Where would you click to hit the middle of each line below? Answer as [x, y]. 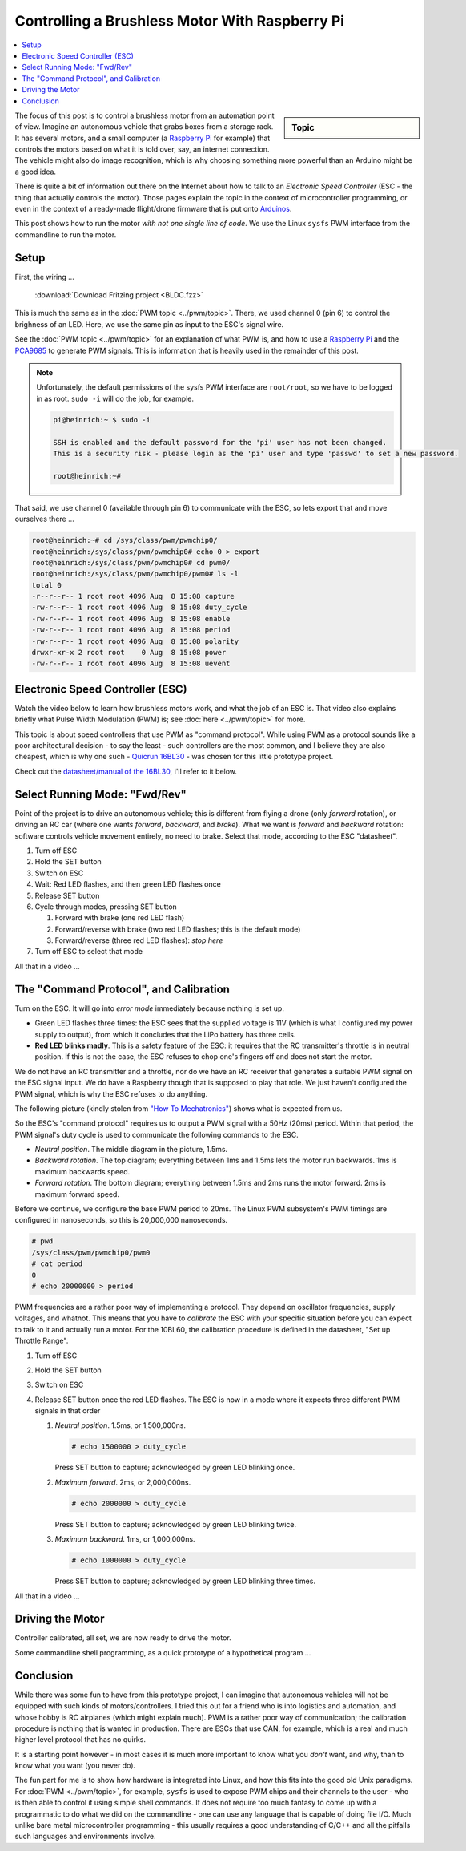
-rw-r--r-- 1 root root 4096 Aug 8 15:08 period [131, 630]
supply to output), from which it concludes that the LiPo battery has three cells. [165, 1034]
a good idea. [35, 172]
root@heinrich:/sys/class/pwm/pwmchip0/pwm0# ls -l [135, 574]
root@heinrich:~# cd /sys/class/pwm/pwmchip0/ [125, 540]
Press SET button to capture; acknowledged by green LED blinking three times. [185, 1581]
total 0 [46, 585]
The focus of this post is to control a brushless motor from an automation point [145, 115]
